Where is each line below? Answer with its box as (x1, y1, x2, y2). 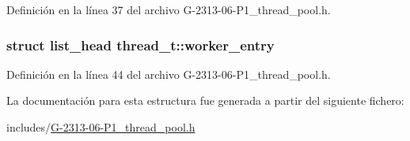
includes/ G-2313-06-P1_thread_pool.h (6, 119, 196, 135)
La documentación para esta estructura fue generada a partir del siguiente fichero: (6, 92, 404, 109)
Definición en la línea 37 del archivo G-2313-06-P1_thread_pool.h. (6, 2, 331, 17)
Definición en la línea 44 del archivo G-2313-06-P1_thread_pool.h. (6, 65, 331, 82)
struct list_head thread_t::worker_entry (6, 35, 275, 54)
